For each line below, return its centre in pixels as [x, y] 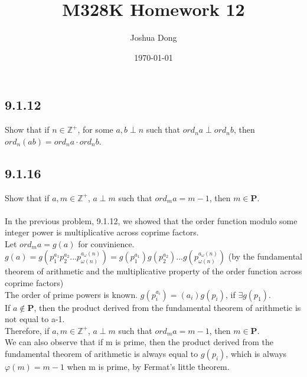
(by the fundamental [265, 256]
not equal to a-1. [35, 319]
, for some [95, 130]
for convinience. [106, 243]
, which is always [256, 354]
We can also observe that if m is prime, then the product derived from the [139, 342]
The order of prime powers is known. [71, 294]
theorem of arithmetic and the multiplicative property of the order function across [153, 271]
